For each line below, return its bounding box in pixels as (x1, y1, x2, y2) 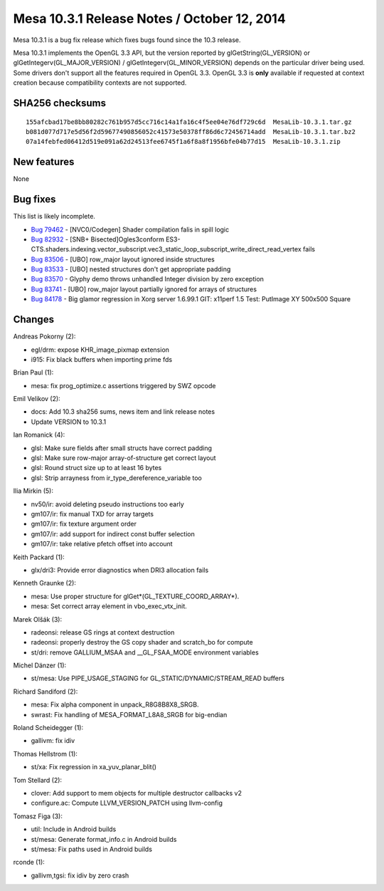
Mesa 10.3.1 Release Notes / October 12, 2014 (13, 11, 286, 26)
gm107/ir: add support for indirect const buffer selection (31, 529, 195, 538)
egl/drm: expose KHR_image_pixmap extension (31, 345, 170, 354)
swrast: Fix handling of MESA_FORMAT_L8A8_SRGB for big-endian (31, 710, 228, 719)
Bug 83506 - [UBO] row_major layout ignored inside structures (31, 255, 215, 264)
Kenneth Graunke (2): (13, 579, 76, 588)
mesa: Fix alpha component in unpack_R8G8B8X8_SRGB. (31, 700, 199, 709)
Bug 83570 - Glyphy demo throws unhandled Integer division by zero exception (31, 275, 265, 283)
